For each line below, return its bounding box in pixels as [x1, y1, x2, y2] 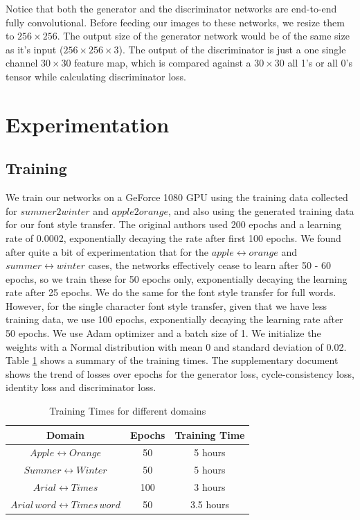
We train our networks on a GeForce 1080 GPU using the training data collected [6, 190, 348, 205]
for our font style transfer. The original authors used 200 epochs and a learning [6, 217, 341, 232]
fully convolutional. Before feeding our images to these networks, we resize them [6, 15, 345, 29]
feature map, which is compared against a [74, 55, 251, 70]
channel [6, 55, 38, 70]
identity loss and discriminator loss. [6, 380, 156, 395]
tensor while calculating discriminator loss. [6, 69, 186, 83]
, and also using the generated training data [168, 203, 354, 218]
